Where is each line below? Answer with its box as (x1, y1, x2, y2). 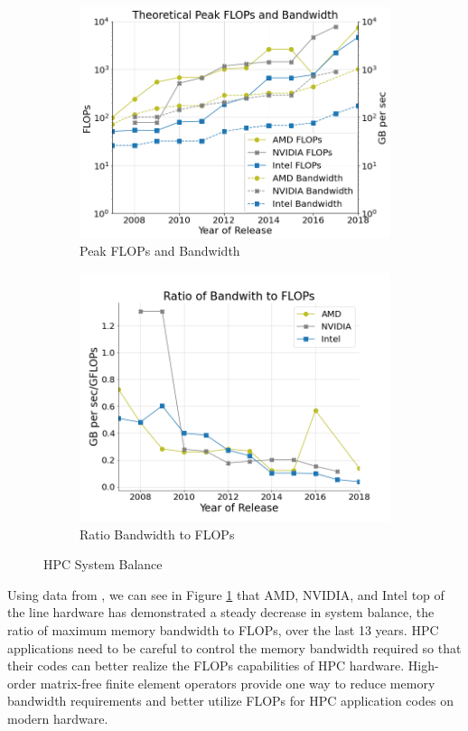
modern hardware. (7, 708, 108, 727)
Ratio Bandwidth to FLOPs (80, 524, 235, 543)
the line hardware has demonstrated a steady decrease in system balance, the (7, 603, 435, 622)
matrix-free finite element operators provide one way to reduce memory (40, 673, 435, 692)
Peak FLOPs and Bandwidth (80, 241, 240, 260)
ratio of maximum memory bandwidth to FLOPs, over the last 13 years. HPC (7, 621, 439, 640)
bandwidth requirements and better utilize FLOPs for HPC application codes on (7, 691, 454, 710)
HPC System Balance (43, 555, 163, 574)
